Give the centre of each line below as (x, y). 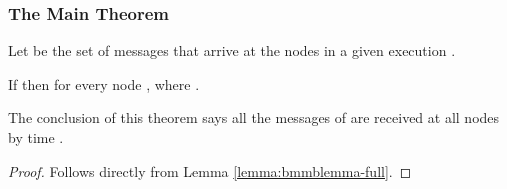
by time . (36, 137)
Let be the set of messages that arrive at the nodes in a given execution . (232, 50)
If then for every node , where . (104, 83)
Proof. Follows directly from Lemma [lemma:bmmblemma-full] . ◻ (210, 170)
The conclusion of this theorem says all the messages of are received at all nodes (254, 117)
